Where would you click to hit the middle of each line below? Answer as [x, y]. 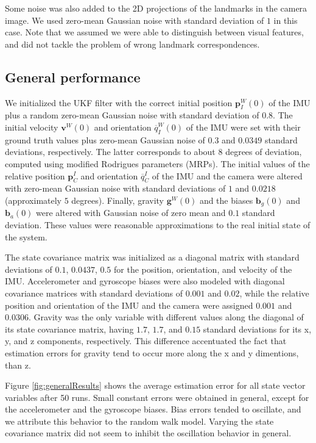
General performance [73, 77]
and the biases [226, 200]
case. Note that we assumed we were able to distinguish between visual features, [154, 32]
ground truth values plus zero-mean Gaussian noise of [105, 139]
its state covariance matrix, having [69, 329]
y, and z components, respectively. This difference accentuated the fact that [146, 341]
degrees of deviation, [264, 152]
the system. [26, 236]
